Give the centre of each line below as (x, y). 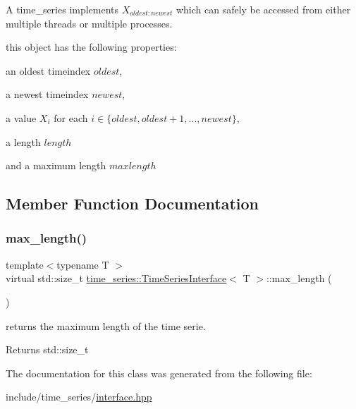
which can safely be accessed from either (263, 9)
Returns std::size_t (47, 349)
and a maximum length (56, 165)
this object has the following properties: (91, 47)
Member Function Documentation (133, 203)
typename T (83, 264)
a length (23, 141)
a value (21, 117)
